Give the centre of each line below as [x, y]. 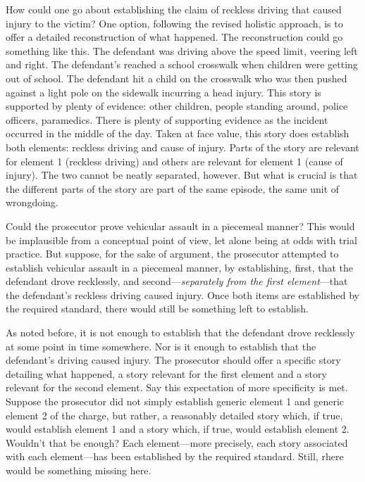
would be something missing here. [79, 470]
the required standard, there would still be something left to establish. [157, 309]
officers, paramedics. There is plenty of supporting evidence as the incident [167, 119]
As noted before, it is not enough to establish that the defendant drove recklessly [180, 332]
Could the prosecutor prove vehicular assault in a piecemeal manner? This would [180, 226]
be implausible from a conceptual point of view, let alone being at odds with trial [181, 240]
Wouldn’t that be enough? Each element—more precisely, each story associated [177, 442]
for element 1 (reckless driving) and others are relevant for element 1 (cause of [174, 161]
